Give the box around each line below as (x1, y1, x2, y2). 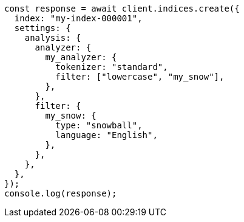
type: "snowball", (55, 120, 143, 130)
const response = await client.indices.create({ (4, 4, 240, 13)
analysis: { (24, 33, 81, 43)
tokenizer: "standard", (55, 62, 168, 72)
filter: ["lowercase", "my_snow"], (55, 72, 225, 82)
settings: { (14, 23, 71, 33)
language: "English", (55, 130, 158, 140)
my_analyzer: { (45, 52, 117, 62)
